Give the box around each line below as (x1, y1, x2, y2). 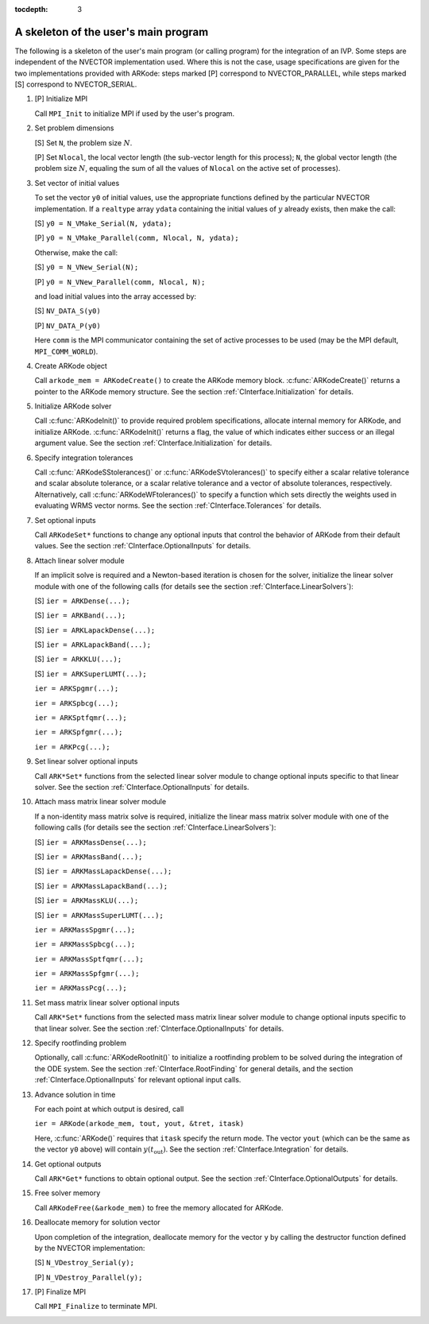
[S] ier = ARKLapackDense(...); (34, 625, 156, 635)
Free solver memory (34, 1188, 101, 1198)
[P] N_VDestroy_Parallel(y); (34, 1272, 143, 1282)
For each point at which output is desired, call (34, 1104, 184, 1113)
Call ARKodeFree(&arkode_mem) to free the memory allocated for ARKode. (34, 1202, 284, 1212)
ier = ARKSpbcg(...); (34, 699, 119, 707)
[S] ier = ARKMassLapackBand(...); (34, 881, 168, 890)
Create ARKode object (34, 361, 107, 370)
